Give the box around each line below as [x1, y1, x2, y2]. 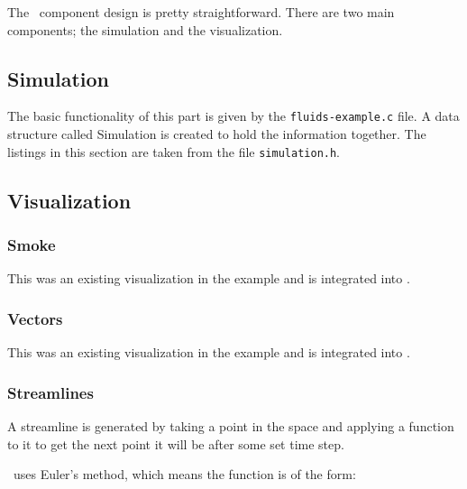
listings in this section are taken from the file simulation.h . [7, 142, 341, 161]
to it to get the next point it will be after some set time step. [7, 434, 344, 453]
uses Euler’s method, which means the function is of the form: [13, 465, 356, 484]
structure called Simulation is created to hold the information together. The [7, 125, 426, 143]
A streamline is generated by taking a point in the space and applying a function [7, 416, 454, 435]
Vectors [7, 307, 63, 329]
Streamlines [7, 381, 94, 403]
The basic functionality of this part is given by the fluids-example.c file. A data [7, 106, 460, 125]
